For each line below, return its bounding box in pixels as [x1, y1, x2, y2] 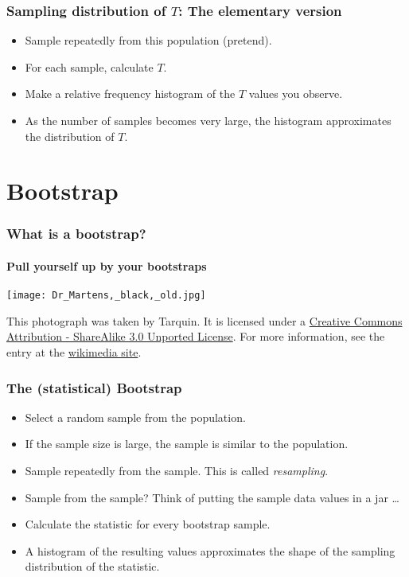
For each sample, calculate [25, 58, 154, 75]
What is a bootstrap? [6, 224, 146, 244]
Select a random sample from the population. [25, 408, 246, 425]
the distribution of [25, 127, 115, 144]
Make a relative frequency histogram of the [25, 85, 236, 102]
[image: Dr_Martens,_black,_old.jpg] [6, 290, 206, 302]
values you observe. [248, 85, 343, 102]
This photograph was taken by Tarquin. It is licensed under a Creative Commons [6, 312, 403, 329]
